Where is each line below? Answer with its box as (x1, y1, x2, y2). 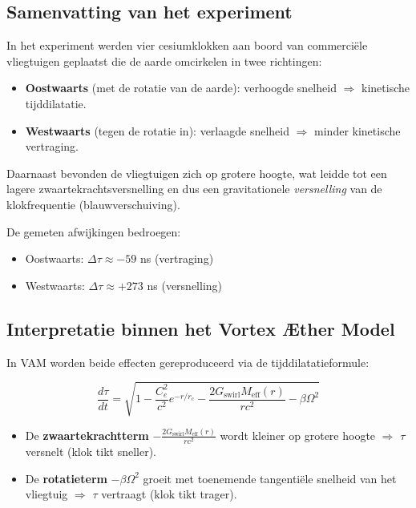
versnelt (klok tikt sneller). (25, 443, 156, 460)
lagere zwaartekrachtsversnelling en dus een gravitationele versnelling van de (6, 180, 382, 197)
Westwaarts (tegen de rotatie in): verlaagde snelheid (25, 122, 289, 139)
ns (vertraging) (139, 250, 214, 267)
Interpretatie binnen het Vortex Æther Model (6, 316, 395, 341)
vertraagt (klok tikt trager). (101, 486, 237, 502)
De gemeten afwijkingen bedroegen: (6, 223, 181, 240)
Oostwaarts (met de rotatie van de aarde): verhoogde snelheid (25, 79, 337, 96)
